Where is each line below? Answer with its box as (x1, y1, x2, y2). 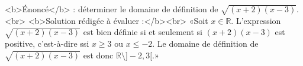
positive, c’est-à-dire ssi (5, 37, 89, 50)
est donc (83, 48, 114, 61)
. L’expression (231, 14, 281, 26)
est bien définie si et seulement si (83, 26, 202, 38)
